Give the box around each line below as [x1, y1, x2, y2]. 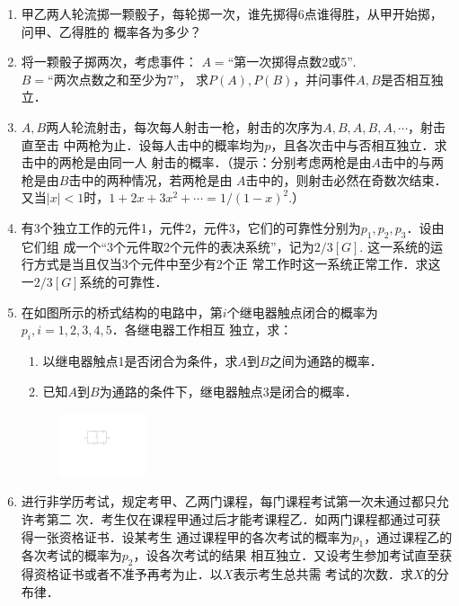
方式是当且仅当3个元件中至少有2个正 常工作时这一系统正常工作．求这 [33, 254, 441, 273]
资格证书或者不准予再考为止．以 [33, 565, 223, 584]
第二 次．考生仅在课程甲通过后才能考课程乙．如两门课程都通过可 [46, 509, 428, 528]
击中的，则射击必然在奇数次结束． [245, 170, 447, 189]
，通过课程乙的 [364, 527, 453, 546]
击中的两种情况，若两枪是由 [68, 170, 233, 189]
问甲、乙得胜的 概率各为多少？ [21, 22, 202, 40]
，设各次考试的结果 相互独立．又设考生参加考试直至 [133, 546, 440, 565]
